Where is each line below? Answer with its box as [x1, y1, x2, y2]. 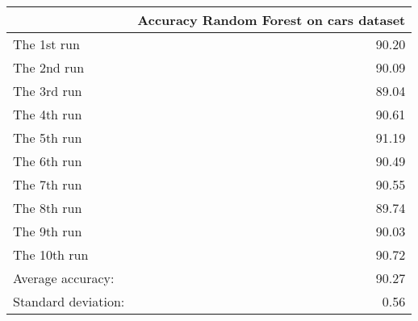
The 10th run [13, 245, 89, 264]
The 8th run [13, 198, 82, 217]
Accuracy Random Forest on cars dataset [137, 10, 406, 29]
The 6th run [13, 152, 82, 170]
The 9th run [13, 222, 82, 240]
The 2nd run [13, 58, 85, 77]
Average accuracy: [13, 269, 115, 287]
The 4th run [13, 105, 82, 123]
